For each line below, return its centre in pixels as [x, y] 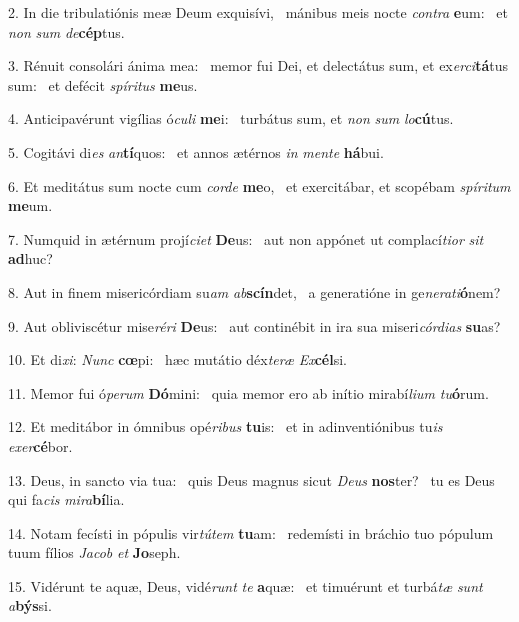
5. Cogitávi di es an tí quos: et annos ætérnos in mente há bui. [196, 151]
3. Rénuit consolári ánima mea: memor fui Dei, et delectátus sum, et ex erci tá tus [258, 65]
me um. [30, 205]
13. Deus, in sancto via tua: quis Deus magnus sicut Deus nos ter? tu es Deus [251, 479]
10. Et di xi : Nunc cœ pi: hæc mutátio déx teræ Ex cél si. [178, 359]
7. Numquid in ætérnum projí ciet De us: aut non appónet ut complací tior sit [246, 238]
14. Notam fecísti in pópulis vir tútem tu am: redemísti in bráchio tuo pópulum [251, 532]
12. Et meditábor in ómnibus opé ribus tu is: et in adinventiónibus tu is [225, 426]
